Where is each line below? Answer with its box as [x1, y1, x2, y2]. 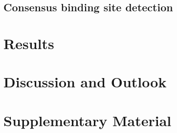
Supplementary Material [3, 110, 172, 130]
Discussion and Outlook [3, 72, 167, 92]
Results [3, 33, 54, 53]
